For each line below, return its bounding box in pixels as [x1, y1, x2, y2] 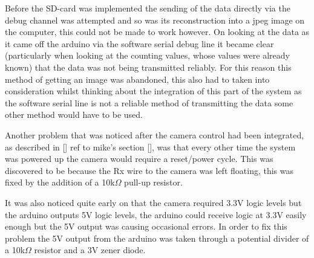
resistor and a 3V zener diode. [34, 243, 146, 256]
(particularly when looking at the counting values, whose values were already [5, 49, 290, 62]
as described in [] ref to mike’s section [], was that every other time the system [5, 140, 296, 153]
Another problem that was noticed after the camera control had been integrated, [5, 128, 304, 141]
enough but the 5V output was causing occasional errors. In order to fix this [5, 220, 287, 233]
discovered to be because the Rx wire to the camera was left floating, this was [5, 164, 294, 176]
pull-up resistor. [124, 176, 183, 189]
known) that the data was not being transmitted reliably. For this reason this [5, 60, 292, 73]
